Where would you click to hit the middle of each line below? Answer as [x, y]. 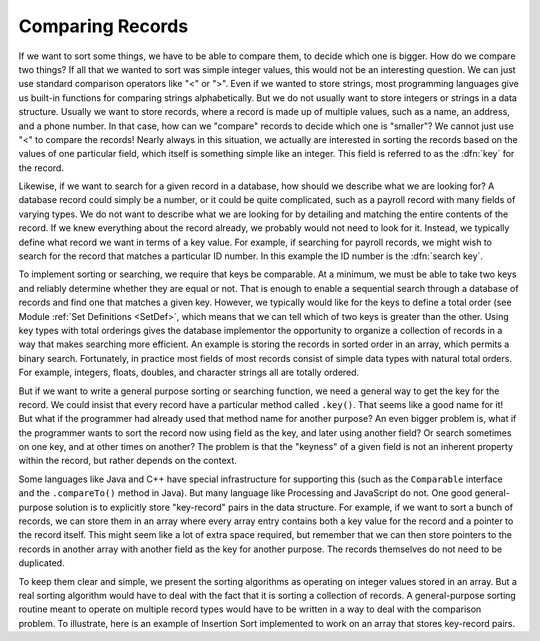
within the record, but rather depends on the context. [127, 461]
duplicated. [41, 563]
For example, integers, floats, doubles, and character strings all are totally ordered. [189, 372]
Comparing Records [103, 26]
